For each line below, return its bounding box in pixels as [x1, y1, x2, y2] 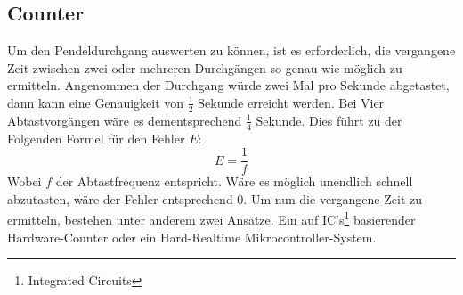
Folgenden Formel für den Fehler [7, 128, 185, 147]
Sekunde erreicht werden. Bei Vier [198, 93, 385, 111]
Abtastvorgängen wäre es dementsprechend [7, 111, 242, 129]
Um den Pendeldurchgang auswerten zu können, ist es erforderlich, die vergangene [7, 41, 456, 60]
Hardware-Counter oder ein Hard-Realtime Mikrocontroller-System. [7, 227, 377, 246]
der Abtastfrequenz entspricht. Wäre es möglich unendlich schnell [55, 172, 413, 191]
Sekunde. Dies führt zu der [256, 111, 402, 129]
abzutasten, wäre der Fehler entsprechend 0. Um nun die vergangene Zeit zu [7, 189, 423, 208]
